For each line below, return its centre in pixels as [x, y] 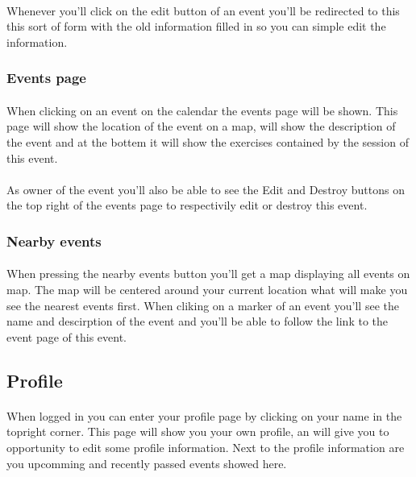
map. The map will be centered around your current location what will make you [207, 289]
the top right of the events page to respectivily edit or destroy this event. [187, 205]
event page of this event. [67, 336]
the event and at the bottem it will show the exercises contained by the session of [208, 142]
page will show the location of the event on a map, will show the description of [201, 126]
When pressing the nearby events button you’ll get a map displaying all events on [208, 274]
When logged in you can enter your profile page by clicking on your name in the [204, 415]
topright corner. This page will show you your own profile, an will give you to [198, 431]
